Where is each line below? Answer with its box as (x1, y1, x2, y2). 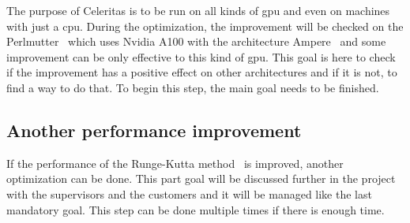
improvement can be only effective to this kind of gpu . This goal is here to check (6, 48, 396, 65)
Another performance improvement (6, 117, 302, 142)
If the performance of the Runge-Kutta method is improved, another (6, 154, 344, 171)
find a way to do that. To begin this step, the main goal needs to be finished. (6, 79, 379, 95)
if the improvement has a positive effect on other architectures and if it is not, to (6, 64, 397, 80)
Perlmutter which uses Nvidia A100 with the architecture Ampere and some (6, 33, 386, 50)
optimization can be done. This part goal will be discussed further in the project (6, 170, 396, 187)
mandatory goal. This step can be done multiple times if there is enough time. (6, 201, 385, 217)
